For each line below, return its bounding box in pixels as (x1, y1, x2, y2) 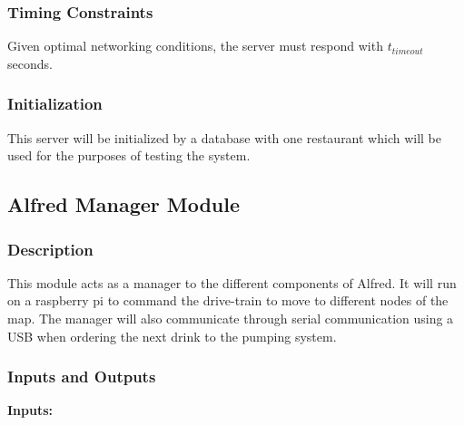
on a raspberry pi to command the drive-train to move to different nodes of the (7, 291, 449, 310)
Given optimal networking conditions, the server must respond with (7, 36, 383, 55)
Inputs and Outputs (7, 365, 156, 388)
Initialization (7, 92, 103, 115)
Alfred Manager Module (7, 190, 241, 218)
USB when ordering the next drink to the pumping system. (7, 326, 337, 345)
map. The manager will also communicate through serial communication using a (7, 309, 454, 327)
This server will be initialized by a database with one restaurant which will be (7, 128, 442, 147)
